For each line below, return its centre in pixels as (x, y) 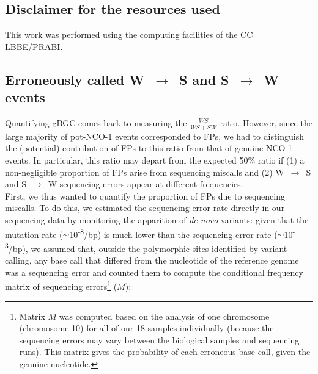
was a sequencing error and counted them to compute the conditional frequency (154, 272)
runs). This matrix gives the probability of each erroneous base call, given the (165, 352)
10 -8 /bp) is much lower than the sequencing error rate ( (173, 233)
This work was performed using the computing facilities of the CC (129, 34)
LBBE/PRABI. (34, 46)
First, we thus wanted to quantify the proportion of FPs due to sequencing (145, 196)
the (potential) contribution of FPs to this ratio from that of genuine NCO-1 (149, 148)
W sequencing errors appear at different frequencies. (146, 184)
